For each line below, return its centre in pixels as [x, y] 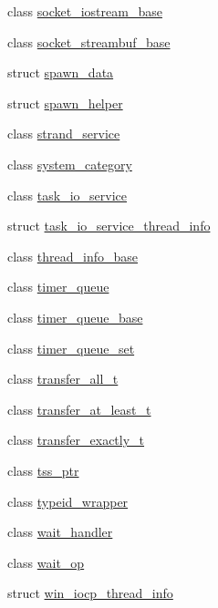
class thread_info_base [73, 256]
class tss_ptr [43, 470]
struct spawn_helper [65, 103]
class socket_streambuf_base [89, 41]
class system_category [70, 164]
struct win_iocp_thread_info [90, 593]
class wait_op [46, 562]
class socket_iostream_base [85, 11]
